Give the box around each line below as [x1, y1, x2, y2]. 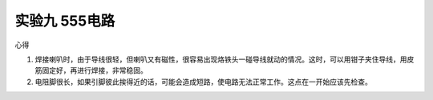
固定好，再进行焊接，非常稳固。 [41, 66, 148, 75]
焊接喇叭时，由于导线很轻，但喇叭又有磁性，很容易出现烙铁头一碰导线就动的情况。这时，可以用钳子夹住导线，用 [34, 54, 407, 64]
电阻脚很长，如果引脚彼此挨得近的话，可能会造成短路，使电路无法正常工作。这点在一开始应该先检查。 [34, 77, 372, 86]
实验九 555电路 [14, 12, 115, 30]
